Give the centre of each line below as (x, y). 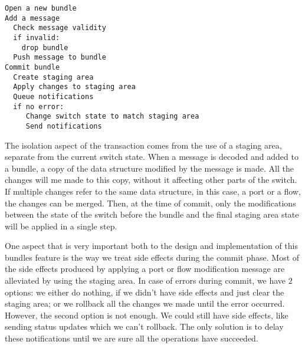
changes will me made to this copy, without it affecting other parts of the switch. (151, 180)
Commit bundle (32, 67)
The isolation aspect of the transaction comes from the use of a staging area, (143, 145)
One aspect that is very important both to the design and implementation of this (152, 246)
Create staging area (53, 77)
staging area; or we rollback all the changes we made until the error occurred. (145, 303)
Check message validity (60, 28)
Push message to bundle (60, 58)
